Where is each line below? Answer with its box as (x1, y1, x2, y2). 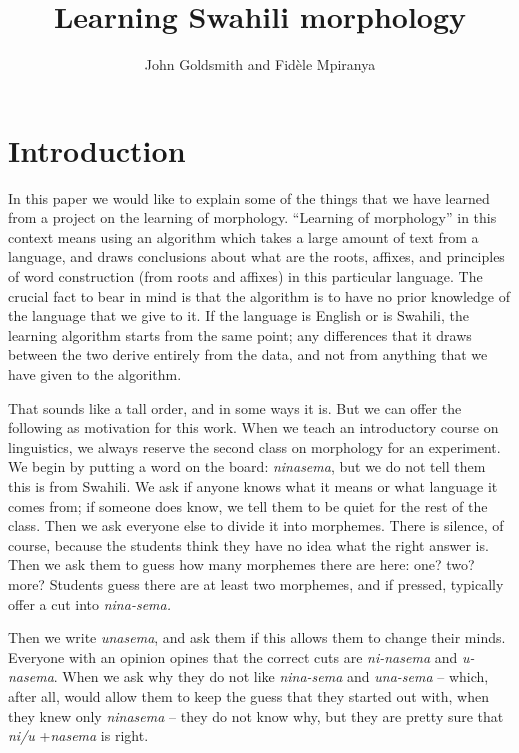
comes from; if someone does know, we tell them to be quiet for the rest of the (8, 495, 488, 516)
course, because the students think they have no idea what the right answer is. (8, 534, 489, 555)
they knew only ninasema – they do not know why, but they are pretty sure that (8, 705, 504, 726)
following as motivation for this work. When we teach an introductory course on (8, 417, 499, 438)
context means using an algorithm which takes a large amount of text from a (8, 226, 479, 247)
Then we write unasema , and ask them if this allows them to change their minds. (8, 627, 506, 648)
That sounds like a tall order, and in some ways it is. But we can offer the (8, 397, 462, 418)
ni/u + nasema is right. (8, 725, 149, 746)
